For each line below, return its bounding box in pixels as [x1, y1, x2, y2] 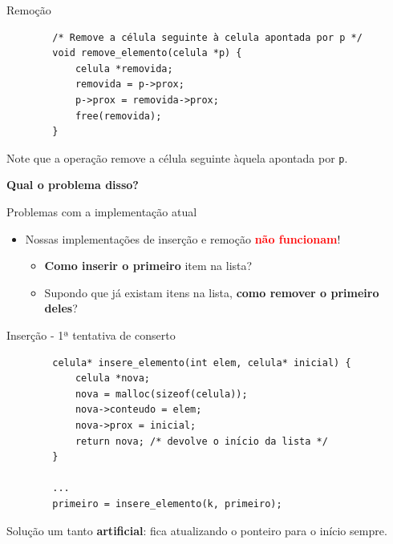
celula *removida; [75, 62, 173, 75]
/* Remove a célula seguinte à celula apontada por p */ [52, 31, 363, 43]
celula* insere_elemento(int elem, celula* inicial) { [52, 357, 351, 369]
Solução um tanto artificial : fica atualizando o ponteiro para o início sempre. [6, 522, 387, 538]
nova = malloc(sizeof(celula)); [75, 388, 248, 400]
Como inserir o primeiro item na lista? [44, 257, 253, 274]
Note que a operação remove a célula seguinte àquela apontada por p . [6, 149, 348, 166]
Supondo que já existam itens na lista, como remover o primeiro [44, 284, 379, 300]
